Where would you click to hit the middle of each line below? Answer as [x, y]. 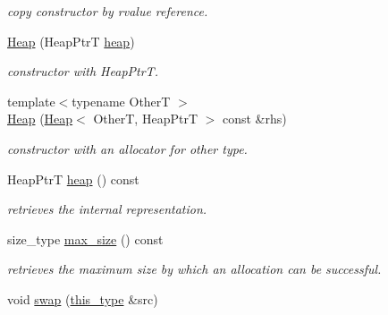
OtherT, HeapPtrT [145, 119]
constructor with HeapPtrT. [83, 71]
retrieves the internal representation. [107, 209]
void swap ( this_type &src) [83, 298]
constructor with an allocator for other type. [127, 148]
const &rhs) [254, 119]
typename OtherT [121, 101]
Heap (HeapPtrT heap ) [71, 41]
